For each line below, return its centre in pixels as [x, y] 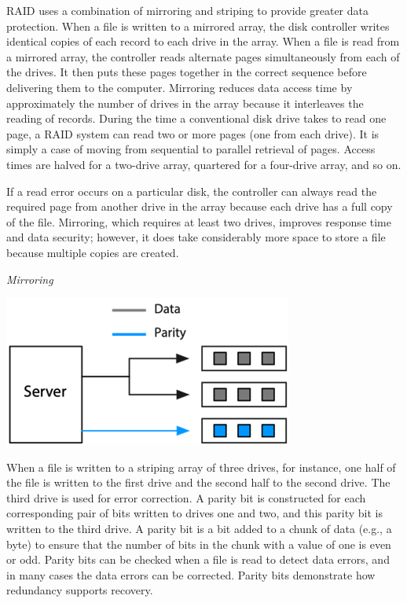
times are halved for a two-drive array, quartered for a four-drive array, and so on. [204, 164]
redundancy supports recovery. [80, 590]
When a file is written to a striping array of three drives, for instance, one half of [201, 467]
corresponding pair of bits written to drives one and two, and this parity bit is [194, 513]
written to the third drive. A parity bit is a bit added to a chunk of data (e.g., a [199, 529]
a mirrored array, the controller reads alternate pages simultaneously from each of [203, 56]
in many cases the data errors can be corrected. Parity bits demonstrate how [191, 574]
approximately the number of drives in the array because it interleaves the [185, 103]
